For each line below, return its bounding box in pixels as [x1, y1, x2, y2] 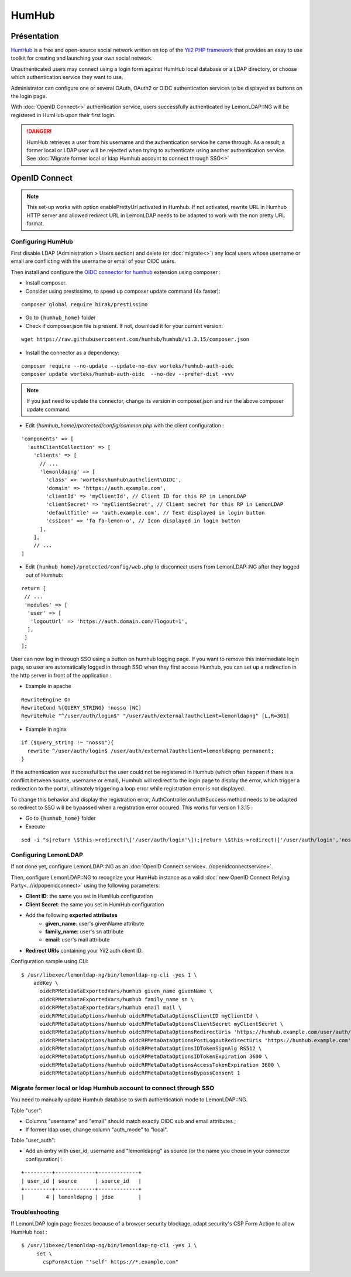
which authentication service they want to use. [11, 74, 124, 81]
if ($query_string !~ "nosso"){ [21, 740, 114, 746]
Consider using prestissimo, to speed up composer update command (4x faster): [25, 287, 221, 295]
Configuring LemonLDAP [11, 851, 83, 859]
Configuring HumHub [11, 237, 73, 245]
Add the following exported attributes [25, 912, 118, 919]
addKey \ [33, 980, 58, 986]
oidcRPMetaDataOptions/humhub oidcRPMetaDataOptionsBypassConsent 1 [39, 1070, 240, 1077]
